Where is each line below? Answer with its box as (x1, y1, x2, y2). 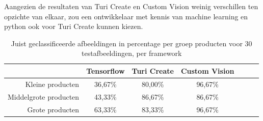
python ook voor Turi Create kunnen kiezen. (4, 21, 143, 32)
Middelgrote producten (8, 91, 80, 102)
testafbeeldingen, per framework (82, 48, 182, 58)
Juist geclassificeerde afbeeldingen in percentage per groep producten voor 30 (11, 38, 252, 48)
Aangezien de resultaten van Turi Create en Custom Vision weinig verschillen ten (4, 1, 258, 11)
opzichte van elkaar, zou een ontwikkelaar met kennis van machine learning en (4, 11, 248, 21)
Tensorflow (86, 65, 125, 76)
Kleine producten (25, 78, 80, 89)
